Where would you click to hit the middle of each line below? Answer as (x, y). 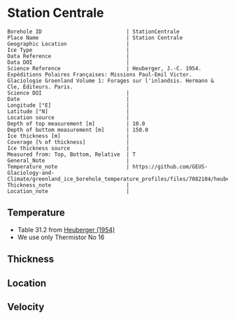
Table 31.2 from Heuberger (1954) (66, 229)
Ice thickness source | (69, 148)
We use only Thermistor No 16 (61, 237)
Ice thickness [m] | (69, 136)
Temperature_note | (69, 166)
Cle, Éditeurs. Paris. (40, 87)
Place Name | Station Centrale (95, 38)
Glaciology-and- (31, 173)
